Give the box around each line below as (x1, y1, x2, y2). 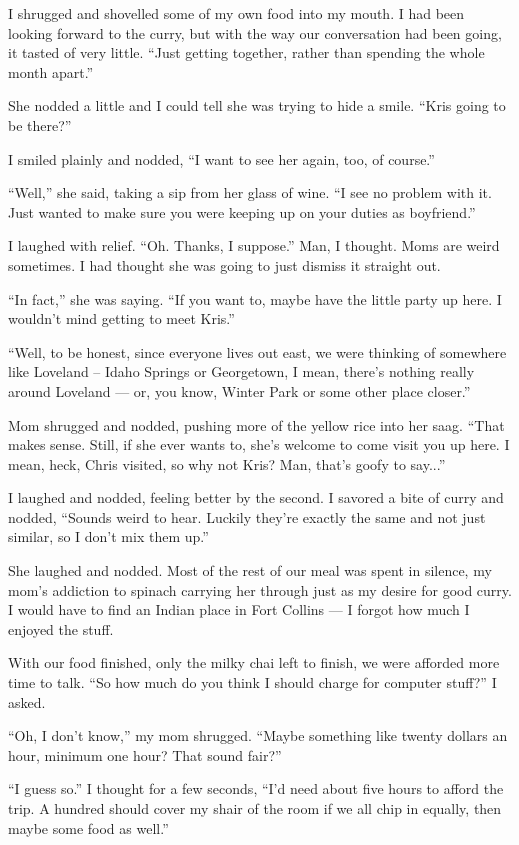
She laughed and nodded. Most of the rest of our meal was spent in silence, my (8, 560, 492, 581)
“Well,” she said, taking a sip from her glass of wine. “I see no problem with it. (8, 182, 492, 203)
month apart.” (8, 61, 94, 82)
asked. (8, 691, 46, 712)
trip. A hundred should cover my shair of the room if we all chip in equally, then (8, 798, 502, 818)
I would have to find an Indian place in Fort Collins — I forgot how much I (8, 599, 470, 620)
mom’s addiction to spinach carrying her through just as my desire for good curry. (8, 579, 512, 600)
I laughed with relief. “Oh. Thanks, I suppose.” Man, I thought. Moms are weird (8, 235, 500, 256)
